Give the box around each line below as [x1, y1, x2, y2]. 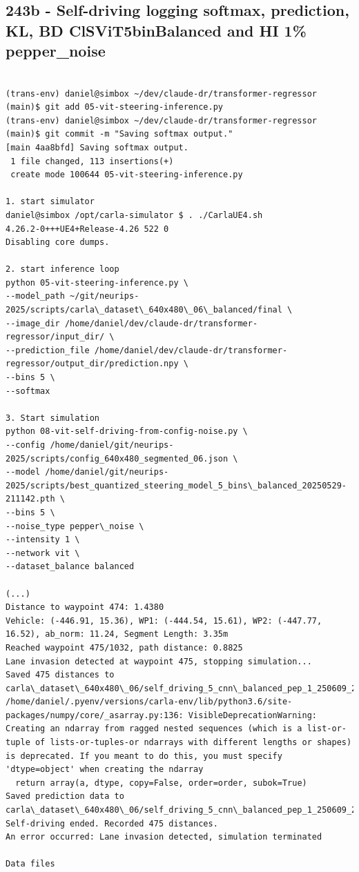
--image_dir [6, 318, 60, 328]
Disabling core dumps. [6, 237, 110, 248]
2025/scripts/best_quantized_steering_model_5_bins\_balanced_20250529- [6, 480, 347, 490]
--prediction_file [6, 345, 90, 355]
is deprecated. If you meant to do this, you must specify [6, 751, 282, 761]
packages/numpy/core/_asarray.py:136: [6, 710, 184, 720]
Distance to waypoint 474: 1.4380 [6, 602, 164, 613]
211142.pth [6, 494, 55, 504]
